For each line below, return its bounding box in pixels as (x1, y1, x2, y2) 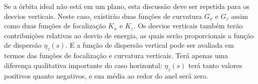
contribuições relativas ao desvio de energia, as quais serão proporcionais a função (4, 30, 254, 40)
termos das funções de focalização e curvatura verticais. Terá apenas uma (4, 50, 228, 61)
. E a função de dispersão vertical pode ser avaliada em (65, 40, 234, 50)
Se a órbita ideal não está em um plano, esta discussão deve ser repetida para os (4, 1, 250, 11)
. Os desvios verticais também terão (133, 20, 243, 31)
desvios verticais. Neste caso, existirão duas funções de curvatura (4, 10, 202, 21)
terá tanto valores (188, 60, 242, 70)
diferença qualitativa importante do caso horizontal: (4, 60, 162, 70)
